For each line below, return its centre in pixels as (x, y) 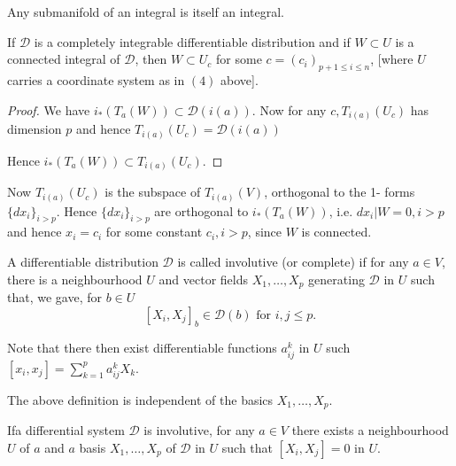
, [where (392, 59)
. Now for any (289, 109)
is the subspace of (153, 192)
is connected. (336, 232)
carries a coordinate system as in (96, 79)
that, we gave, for (54, 297)
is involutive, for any (199, 430)
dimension (35, 129)
